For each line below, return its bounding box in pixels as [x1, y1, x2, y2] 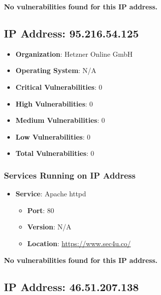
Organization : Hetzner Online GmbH [15, 48, 133, 59]
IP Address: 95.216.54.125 [4, 25, 139, 40]
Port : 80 [27, 205, 54, 215]
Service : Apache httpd [15, 188, 86, 199]
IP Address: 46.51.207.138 [4, 279, 139, 294]
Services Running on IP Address [4, 169, 136, 181]
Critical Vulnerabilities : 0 [15, 81, 102, 92]
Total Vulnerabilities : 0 [15, 148, 94, 158]
